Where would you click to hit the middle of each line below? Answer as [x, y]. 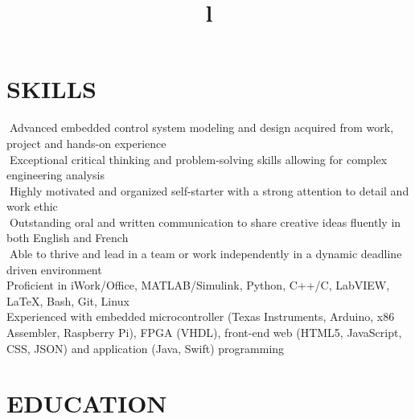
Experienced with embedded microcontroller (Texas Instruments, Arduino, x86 [201, 316]
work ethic [32, 206]
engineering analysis [55, 175]
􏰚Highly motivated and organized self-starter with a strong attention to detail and [208, 190]
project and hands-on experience [86, 143]
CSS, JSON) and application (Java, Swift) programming [146, 348]
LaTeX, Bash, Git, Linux [68, 300]
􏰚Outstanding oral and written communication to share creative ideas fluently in [204, 222]
